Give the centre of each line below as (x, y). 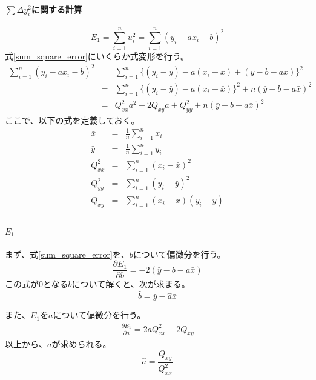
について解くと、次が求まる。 (131, 284)
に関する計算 (57, 9)
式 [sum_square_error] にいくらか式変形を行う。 (97, 56)
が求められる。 (81, 344)
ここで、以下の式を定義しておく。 (72, 120)
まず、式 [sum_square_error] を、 (67, 254)
